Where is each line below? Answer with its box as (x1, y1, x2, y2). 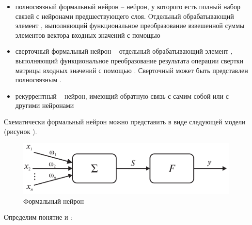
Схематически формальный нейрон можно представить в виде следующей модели (4, 116, 246, 126)
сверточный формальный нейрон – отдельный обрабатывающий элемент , (15, 46, 233, 56)
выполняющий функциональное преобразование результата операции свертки (15, 55, 244, 65)
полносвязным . (15, 75, 62, 85)
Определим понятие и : (4, 212, 72, 222)
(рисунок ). (4, 126, 37, 136)
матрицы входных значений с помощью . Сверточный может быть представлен (15, 65, 248, 75)
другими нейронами (15, 100, 74, 110)
